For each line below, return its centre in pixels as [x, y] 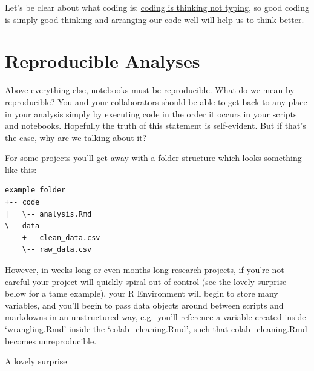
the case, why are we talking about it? [76, 137]
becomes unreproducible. [51, 340]
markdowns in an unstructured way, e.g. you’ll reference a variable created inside [155, 317]
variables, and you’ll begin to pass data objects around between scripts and [144, 305]
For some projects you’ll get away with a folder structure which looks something [153, 158]
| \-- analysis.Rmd [48, 214]
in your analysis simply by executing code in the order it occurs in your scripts [151, 113]
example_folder [35, 190]
